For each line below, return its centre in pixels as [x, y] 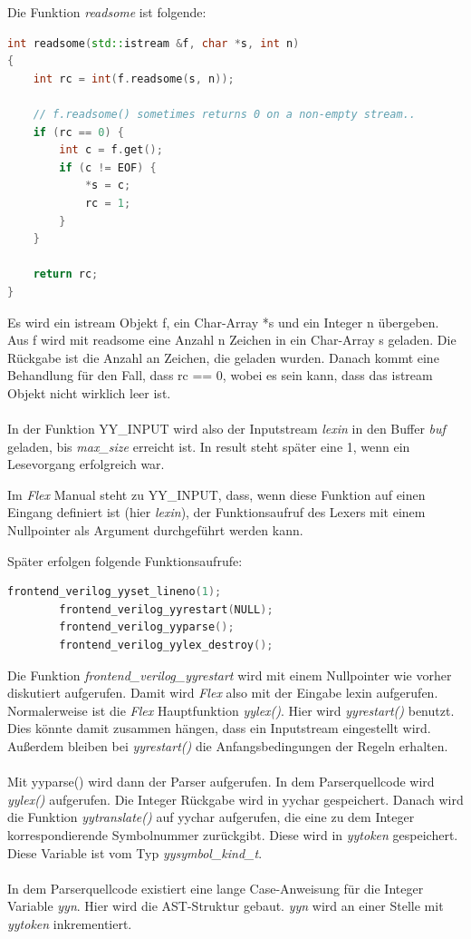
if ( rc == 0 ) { [78, 132]
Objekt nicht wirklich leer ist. [89, 392]
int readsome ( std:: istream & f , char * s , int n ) [154, 43]
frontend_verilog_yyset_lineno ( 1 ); [115, 592]
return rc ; [66, 274]
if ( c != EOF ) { [108, 167]
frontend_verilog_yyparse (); [147, 627]
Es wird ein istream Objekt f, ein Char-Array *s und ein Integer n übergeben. [223, 322]
